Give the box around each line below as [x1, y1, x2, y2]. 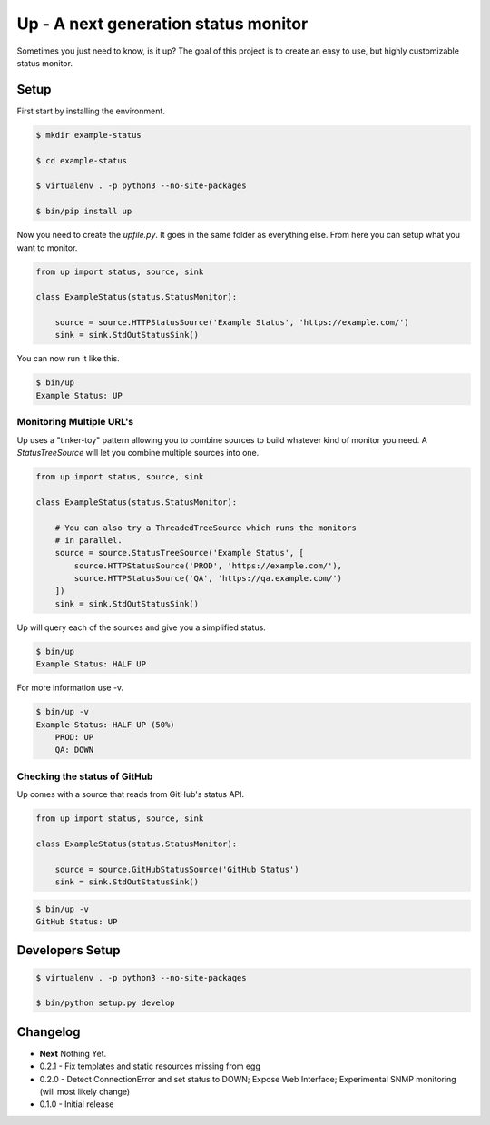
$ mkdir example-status [35, 130, 142, 140]
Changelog [16, 1024, 81, 1040]
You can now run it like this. [16, 353, 120, 364]
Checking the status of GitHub [16, 770, 153, 783]
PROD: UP [54, 732, 94, 742]
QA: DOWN [54, 745, 94, 755]
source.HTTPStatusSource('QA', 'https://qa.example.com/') [73, 573, 343, 584]
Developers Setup [16, 942, 121, 958]
